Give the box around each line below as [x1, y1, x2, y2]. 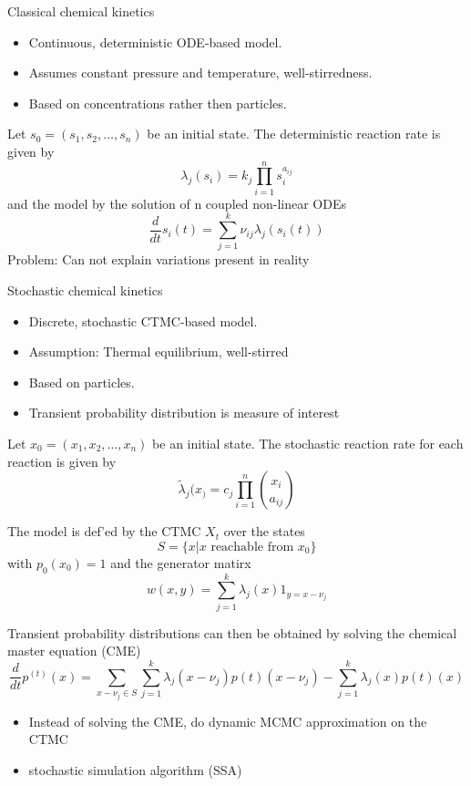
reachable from [210, 540, 294, 553]
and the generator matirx [110, 553, 251, 572]
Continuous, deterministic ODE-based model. [28, 32, 282, 51]
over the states [223, 522, 305, 541]
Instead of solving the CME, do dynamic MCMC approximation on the [28, 711, 427, 730]
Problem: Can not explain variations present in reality [7, 250, 310, 269]
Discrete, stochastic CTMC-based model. [28, 311, 258, 330]
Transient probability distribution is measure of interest [28, 403, 340, 422]
